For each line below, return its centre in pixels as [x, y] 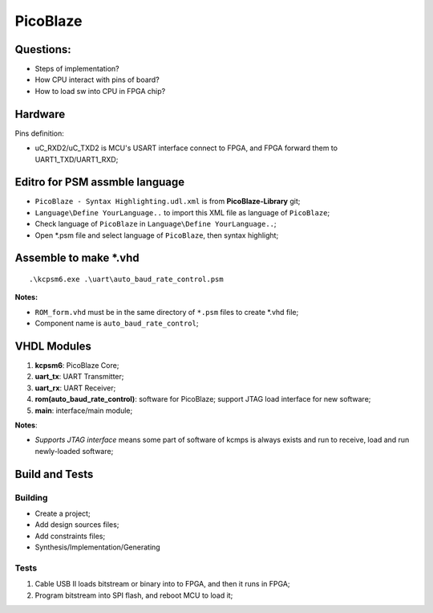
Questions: [43, 49]
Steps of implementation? [77, 69]
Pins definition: [39, 133]
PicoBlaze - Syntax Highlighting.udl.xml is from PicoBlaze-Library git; [168, 202]
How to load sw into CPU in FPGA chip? [100, 91]
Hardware [40, 114]
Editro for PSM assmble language [100, 182]
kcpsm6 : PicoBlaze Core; [77, 366]
